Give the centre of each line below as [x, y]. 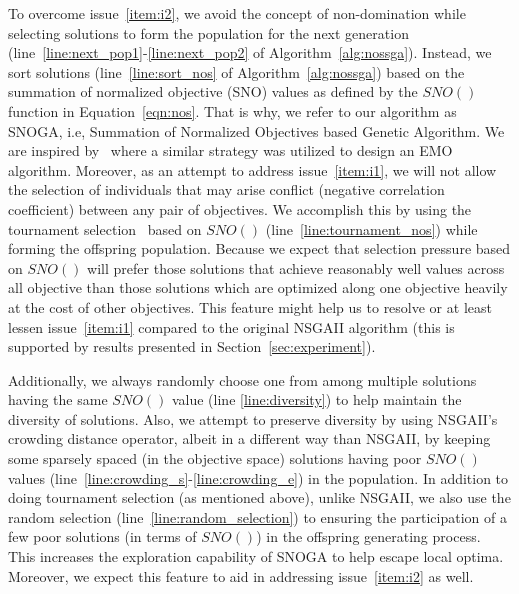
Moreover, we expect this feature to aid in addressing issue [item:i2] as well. [241, 575]
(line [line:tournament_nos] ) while [371, 228]
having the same [58, 399]
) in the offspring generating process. [368, 536]
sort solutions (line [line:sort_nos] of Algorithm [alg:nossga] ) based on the [236, 71]
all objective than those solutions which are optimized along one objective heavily [258, 287]
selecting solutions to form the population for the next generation [208, 32]
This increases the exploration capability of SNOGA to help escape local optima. [256, 556]
